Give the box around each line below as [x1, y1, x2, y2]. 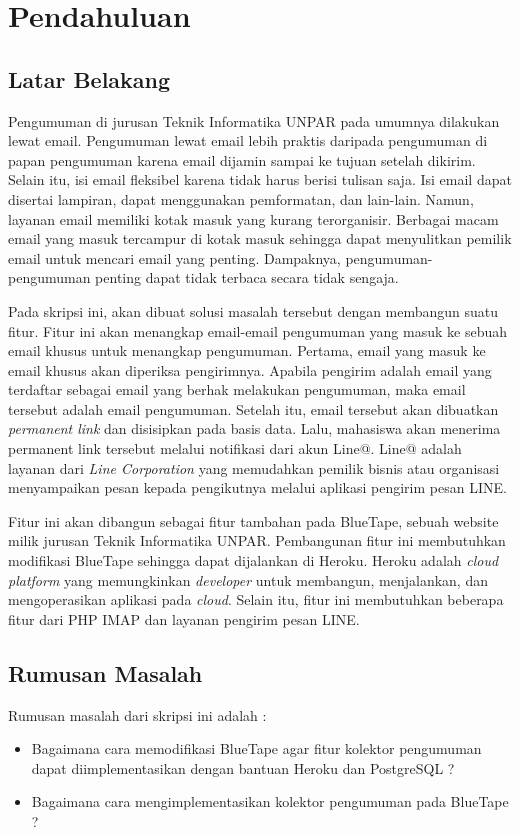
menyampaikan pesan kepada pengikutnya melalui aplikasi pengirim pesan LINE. [8, 477, 507, 498]
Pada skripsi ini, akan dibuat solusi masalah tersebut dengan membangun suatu [8, 300, 499, 321]
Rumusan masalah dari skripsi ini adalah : [8, 704, 267, 725]
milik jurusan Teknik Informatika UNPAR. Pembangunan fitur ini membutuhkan [8, 530, 506, 551]
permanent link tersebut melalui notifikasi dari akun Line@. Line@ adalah [8, 438, 462, 459]
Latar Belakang [8, 63, 171, 94]
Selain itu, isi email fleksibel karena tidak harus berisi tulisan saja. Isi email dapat [8, 169, 512, 190]
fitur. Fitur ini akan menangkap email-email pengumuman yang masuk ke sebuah [8, 320, 508, 341]
